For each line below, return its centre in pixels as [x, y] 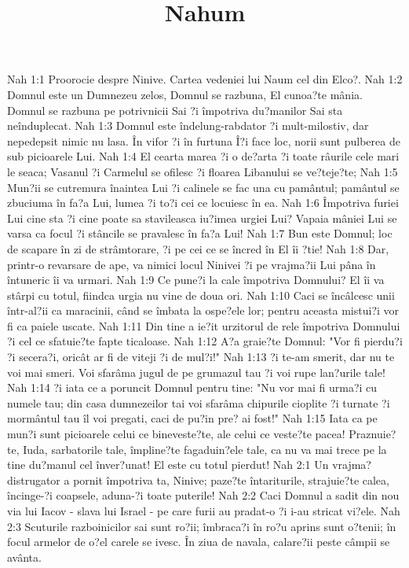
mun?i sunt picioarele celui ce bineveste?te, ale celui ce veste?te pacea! [176, 434]
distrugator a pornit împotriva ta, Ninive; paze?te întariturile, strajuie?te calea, [198, 479]
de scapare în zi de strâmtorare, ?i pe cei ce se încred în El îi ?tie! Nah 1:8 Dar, [198, 248]
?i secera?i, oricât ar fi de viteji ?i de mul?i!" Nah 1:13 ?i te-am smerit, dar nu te [201, 357]
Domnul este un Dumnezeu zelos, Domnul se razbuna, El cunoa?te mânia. [185, 94]
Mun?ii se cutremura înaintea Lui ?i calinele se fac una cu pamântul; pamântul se [203, 187]
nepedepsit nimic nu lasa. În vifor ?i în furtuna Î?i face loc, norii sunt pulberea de [204, 140]
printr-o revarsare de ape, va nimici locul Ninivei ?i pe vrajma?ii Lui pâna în [192, 264]
